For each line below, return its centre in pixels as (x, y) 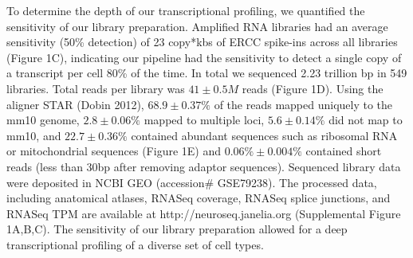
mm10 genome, (43, 120)
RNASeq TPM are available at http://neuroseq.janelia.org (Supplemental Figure (204, 213)
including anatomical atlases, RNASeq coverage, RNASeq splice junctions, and (199, 198)
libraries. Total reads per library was (96, 88)
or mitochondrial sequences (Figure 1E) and (114, 151)
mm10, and (34, 135)
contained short (344, 151)
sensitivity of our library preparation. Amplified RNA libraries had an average (197, 26)
